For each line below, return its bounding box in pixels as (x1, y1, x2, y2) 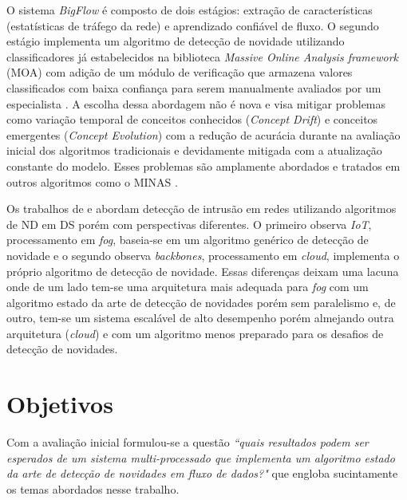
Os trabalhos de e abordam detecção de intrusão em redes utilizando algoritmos (6, 200, 397, 217)
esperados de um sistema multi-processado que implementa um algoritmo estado (6, 449, 395, 466)
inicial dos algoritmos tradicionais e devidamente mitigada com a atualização (6, 142, 382, 159)
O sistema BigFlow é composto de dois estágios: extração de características (6, 2, 373, 18)
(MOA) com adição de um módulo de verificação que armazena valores (6, 64, 353, 81)
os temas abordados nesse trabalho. (6, 480, 180, 497)
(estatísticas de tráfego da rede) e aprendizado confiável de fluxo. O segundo (6, 17, 379, 33)
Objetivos (6, 388, 113, 420)
